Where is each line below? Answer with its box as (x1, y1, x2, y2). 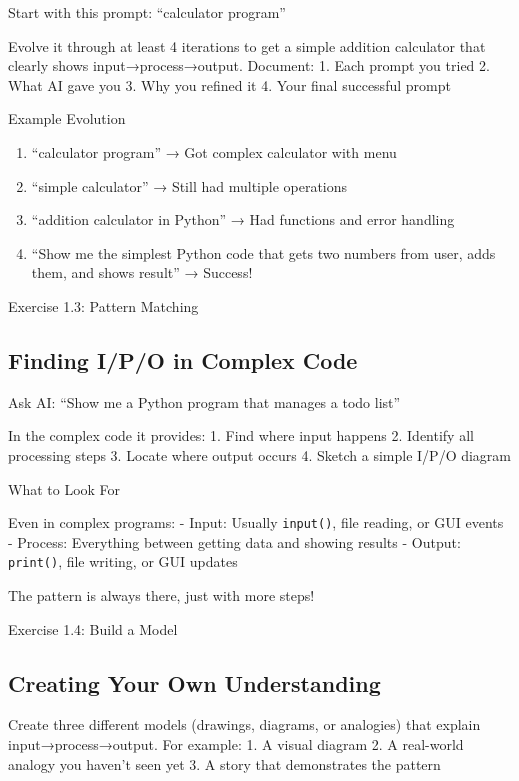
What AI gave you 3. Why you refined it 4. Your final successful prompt (8, 74, 451, 95)
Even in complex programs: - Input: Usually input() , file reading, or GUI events (8, 512, 504, 533)
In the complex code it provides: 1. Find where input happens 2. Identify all (8, 425, 474, 446)
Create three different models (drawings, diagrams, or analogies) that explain (8, 714, 481, 735)
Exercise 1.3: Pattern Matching (8, 295, 199, 316)
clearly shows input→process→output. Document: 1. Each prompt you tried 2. (8, 55, 490, 76)
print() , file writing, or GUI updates (8, 551, 238, 572)
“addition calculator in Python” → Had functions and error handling (31, 209, 455, 230)
